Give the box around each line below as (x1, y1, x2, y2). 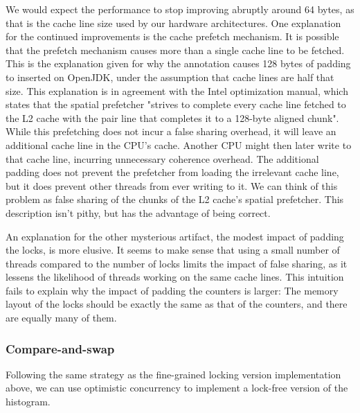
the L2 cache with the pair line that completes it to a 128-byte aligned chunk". (6, 110, 339, 125)
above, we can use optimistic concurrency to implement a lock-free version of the (6, 380, 348, 395)
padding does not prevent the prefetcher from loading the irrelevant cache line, (6, 165, 339, 179)
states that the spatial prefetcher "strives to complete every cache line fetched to (6, 97, 346, 112)
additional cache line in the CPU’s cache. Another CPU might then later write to (6, 137, 352, 152)
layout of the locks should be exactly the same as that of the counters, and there (6, 297, 348, 311)
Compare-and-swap (6, 340, 115, 357)
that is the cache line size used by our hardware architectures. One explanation (6, 15, 341, 30)
